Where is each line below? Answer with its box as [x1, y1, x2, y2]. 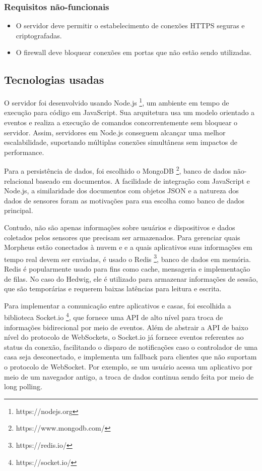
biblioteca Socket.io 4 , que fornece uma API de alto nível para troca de [4, 310, 223, 323]
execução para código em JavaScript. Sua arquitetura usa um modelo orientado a [4, 107, 255, 118]
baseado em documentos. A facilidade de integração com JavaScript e [36, 175, 250, 186]
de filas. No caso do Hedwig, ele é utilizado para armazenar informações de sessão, [4, 273, 258, 284]
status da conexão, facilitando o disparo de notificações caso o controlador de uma [4, 341, 257, 352]
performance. [4, 146, 44, 157]
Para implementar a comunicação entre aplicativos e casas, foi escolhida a [4, 300, 231, 310]
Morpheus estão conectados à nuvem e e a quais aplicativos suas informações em [4, 242, 252, 252]
